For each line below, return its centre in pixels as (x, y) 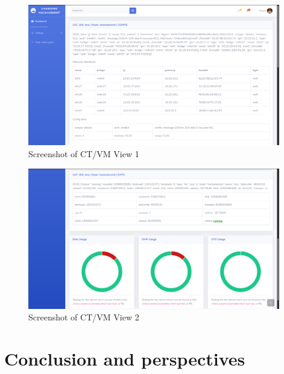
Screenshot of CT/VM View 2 (84, 317)
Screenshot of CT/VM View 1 (84, 153)
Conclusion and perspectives (125, 359)
